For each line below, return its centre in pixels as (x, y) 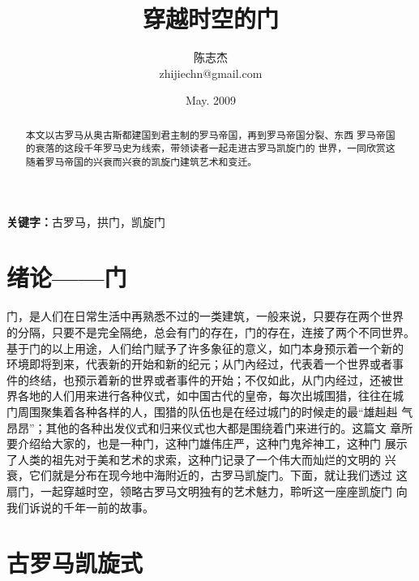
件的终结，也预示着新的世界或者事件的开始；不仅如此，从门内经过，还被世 (205, 379)
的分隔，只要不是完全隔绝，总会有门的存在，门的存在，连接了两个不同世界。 (211, 331)
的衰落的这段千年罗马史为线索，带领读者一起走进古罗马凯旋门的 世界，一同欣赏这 (210, 148)
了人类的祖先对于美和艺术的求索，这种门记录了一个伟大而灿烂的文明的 (194, 459)
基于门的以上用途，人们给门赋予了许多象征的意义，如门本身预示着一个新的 (205, 348)
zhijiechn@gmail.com (211, 73)
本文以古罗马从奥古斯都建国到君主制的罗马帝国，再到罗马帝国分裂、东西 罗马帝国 (210, 134)
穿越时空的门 (210, 18)
